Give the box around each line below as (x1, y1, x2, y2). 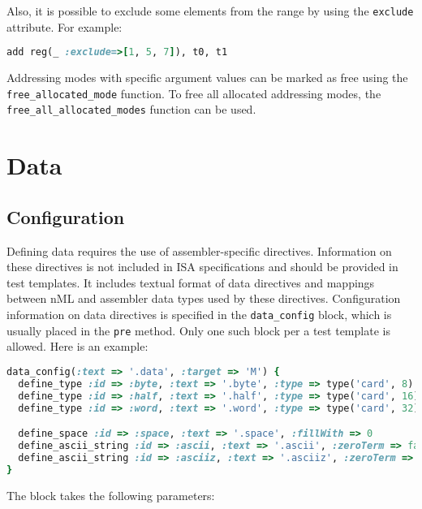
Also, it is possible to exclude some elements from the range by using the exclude (6, 2, 414, 19)
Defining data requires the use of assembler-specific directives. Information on (6, 242, 392, 259)
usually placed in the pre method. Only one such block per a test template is (6, 321, 390, 339)
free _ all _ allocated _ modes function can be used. (6, 101, 256, 118)
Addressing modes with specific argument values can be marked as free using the (6, 69, 408, 86)
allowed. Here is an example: (6, 338, 149, 355)
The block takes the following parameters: (6, 486, 215, 503)
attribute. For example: (6, 18, 123, 35)
